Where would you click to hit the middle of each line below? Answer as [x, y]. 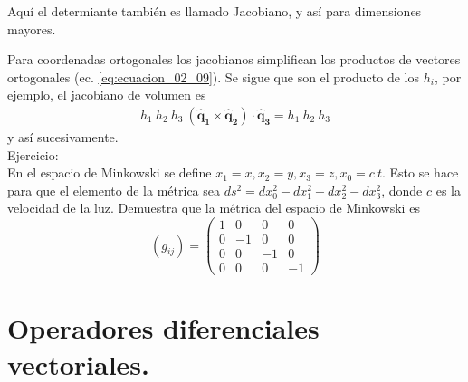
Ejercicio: [33, 154]
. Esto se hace [420, 172]
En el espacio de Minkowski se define [110, 172]
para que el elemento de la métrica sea [114, 190]
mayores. [32, 29]
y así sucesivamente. [63, 137]
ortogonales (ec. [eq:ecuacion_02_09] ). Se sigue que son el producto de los [213, 76]
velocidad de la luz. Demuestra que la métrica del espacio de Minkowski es [214, 208]
